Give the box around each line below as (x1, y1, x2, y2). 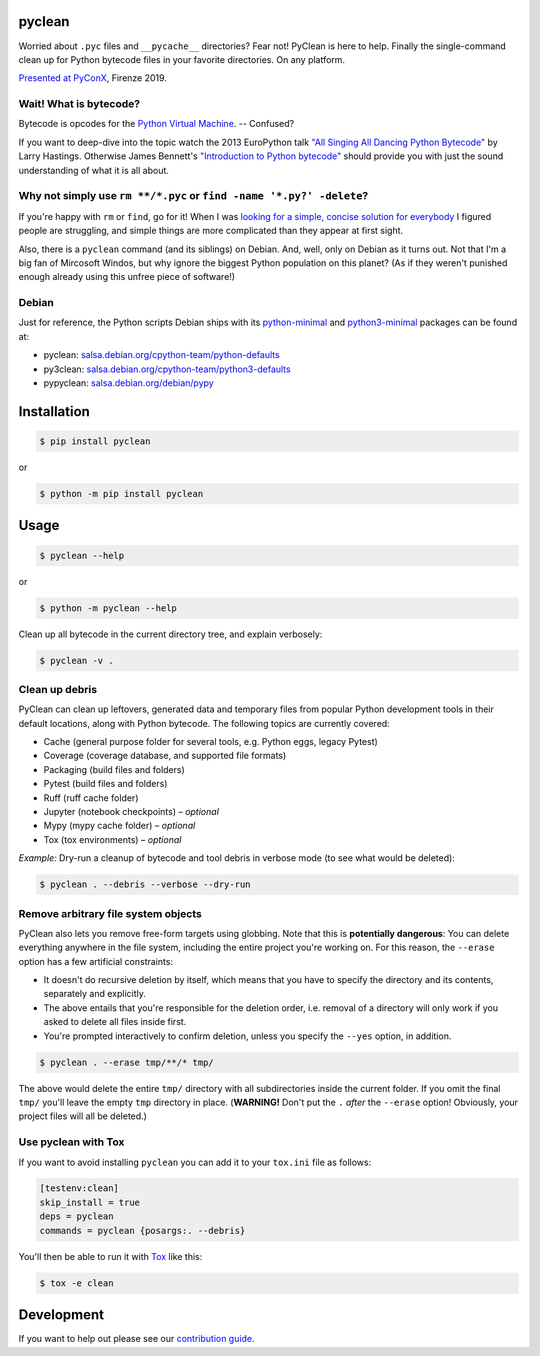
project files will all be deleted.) (18, 1110, 147, 1122)
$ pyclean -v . (39, 655, 114, 666)
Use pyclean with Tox (18, 1135, 125, 1149)
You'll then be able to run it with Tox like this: (18, 1250, 203, 1262)
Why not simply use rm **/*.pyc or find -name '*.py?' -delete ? (18, 189, 369, 203)
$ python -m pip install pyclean (39, 488, 204, 499)
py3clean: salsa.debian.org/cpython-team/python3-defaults (43, 363, 291, 375)
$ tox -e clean (39, 1277, 114, 1289)
